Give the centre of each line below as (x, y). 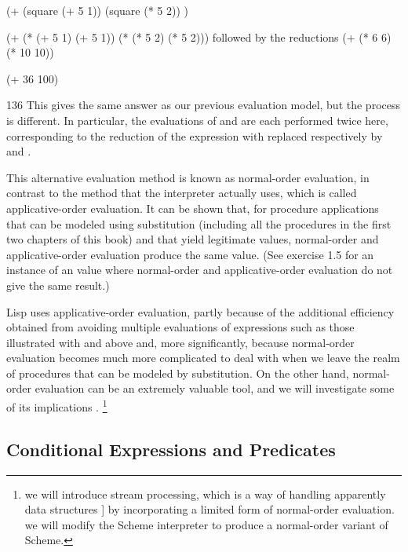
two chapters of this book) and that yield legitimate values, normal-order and (193, 239)
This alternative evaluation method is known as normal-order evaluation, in (188, 177)
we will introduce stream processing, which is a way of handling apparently (205, 494)
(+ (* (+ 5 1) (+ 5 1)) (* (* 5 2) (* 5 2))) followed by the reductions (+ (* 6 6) (199, 37)
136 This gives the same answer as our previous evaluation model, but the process (203, 105)
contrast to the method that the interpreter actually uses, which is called (182, 193)
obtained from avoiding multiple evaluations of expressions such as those (180, 327)
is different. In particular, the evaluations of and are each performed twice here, (197, 120)
